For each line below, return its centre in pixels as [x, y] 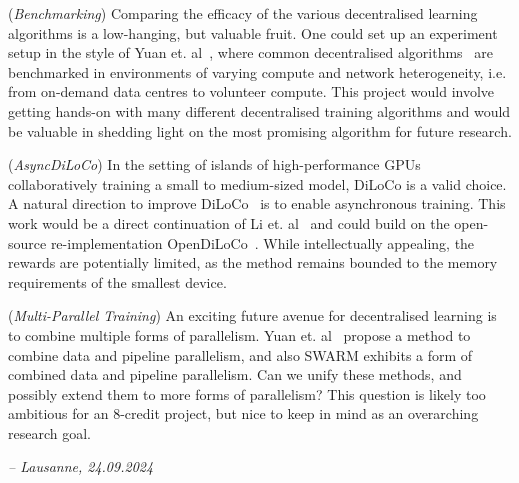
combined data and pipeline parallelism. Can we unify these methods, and [235, 374]
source [27, 242]
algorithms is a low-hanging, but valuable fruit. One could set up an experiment [253, 32]
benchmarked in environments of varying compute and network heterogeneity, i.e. [257, 71]
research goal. [49, 432]
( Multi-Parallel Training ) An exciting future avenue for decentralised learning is [252, 315]
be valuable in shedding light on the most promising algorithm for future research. [260, 130]
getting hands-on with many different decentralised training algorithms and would [259, 110]
